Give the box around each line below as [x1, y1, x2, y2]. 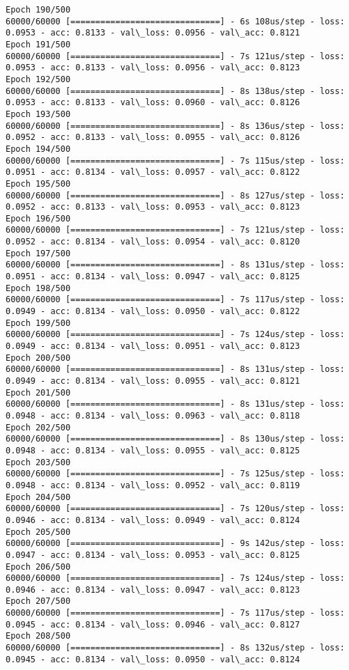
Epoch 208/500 [6, 631, 71, 641]
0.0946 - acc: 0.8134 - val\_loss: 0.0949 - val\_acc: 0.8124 [6, 515, 300, 525]
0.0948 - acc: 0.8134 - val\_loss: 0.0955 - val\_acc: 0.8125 [6, 445, 300, 455]
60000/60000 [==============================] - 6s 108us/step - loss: [6, 16, 345, 26]
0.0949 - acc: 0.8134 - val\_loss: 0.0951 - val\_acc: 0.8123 [6, 341, 300, 352]
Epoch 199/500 [6, 318, 71, 328]
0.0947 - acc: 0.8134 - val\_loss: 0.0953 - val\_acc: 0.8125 [6, 550, 300, 560]
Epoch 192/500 [6, 74, 71, 84]
